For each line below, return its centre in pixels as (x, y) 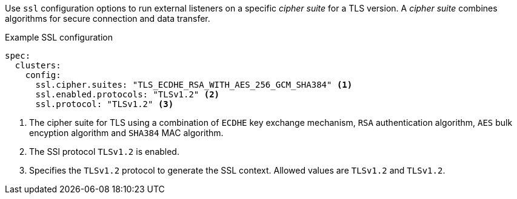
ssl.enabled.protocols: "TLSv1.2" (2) (128, 94)
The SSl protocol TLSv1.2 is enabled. (104, 152)
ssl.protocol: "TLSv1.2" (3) (105, 104)
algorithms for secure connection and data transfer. (108, 18)
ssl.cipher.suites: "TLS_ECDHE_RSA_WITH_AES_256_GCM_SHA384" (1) (194, 85)
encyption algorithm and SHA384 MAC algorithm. (126, 133)
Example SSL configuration (59, 37)
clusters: (38, 65)
